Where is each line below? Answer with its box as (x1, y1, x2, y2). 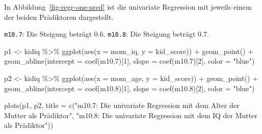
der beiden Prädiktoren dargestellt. (4, 11, 114, 22)
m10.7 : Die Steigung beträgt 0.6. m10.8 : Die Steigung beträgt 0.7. (4, 29, 209, 39)
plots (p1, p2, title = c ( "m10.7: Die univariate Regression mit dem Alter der (4, 100, 240, 111)
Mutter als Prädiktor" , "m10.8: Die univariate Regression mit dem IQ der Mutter (4, 110, 257, 120)
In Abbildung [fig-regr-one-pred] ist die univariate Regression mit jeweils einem (4, 2, 252, 12)
